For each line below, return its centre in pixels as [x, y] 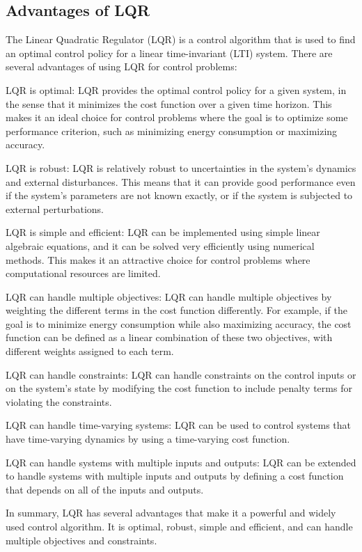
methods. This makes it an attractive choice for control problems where [158, 259]
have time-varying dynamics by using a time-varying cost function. [148, 439]
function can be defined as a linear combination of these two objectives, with [169, 337]
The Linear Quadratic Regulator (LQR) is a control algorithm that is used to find [181, 39]
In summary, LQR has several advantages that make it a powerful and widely [171, 513]
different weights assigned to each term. [90, 351]
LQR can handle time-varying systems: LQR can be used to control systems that [179, 425]
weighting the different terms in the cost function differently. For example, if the [176, 310]
